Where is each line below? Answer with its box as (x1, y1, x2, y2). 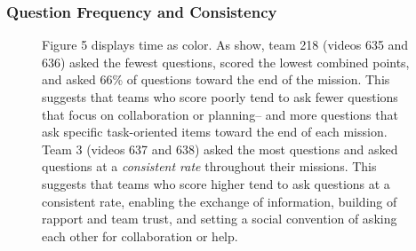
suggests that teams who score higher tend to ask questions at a (42, 174, 390, 192)
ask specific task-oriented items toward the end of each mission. (42, 122, 388, 141)
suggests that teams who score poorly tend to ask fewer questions (42, 88, 398, 106)
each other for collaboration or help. (42, 226, 238, 245)
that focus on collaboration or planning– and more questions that (42, 105, 398, 123)
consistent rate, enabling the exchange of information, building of (42, 192, 397, 210)
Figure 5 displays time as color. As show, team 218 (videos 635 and (42, 35, 409, 54)
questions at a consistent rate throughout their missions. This (42, 157, 377, 176)
